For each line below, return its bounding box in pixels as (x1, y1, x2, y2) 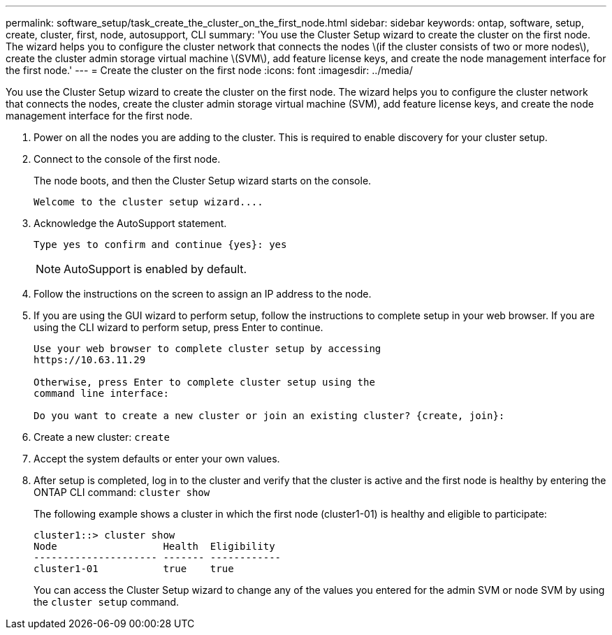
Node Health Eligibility (34, 541, 275, 552)
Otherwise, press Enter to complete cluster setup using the (34, 377, 375, 388)
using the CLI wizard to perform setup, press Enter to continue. (34, 321, 323, 333)
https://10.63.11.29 (34, 354, 146, 365)
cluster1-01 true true (34, 563, 234, 574)
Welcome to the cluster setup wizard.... (34, 196, 263, 207)
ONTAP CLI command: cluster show (34, 486, 210, 498)
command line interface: (34, 388, 169, 399)
